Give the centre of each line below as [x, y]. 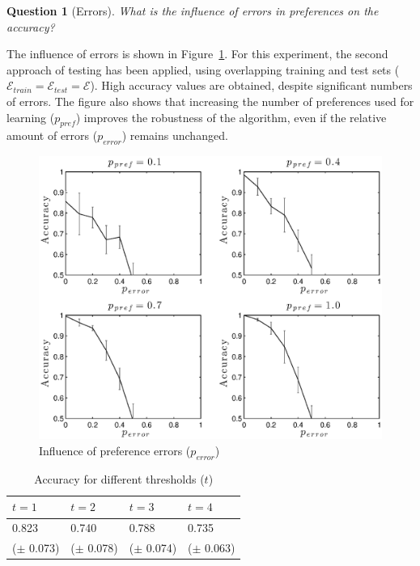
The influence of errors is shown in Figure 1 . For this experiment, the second [197, 54]
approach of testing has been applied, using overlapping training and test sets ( [203, 69]
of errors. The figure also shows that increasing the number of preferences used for [210, 101]
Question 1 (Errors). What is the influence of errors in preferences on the [193, 11]
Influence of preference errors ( [115, 451]
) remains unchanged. [175, 135]
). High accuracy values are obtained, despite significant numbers [251, 85]
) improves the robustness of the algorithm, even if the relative [231, 117]
